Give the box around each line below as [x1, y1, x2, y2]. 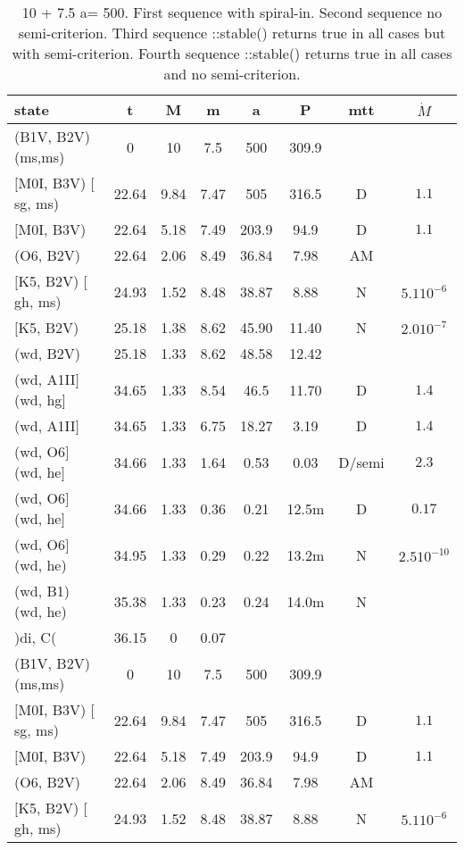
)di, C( [14, 627, 57, 647]
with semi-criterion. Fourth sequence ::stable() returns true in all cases [12, 43, 452, 63]
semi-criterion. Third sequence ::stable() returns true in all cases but [18, 22, 446, 43]
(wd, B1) [14, 580, 70, 601]
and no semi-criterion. [163, 63, 301, 84]
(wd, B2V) [14, 343, 81, 363]
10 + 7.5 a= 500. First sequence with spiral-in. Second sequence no [21, 2, 443, 22]
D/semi [338, 451, 385, 472]
